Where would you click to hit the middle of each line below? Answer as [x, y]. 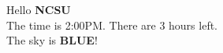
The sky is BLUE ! [52, 40]
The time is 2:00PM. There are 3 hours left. [112, 25]
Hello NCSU [39, 9]
